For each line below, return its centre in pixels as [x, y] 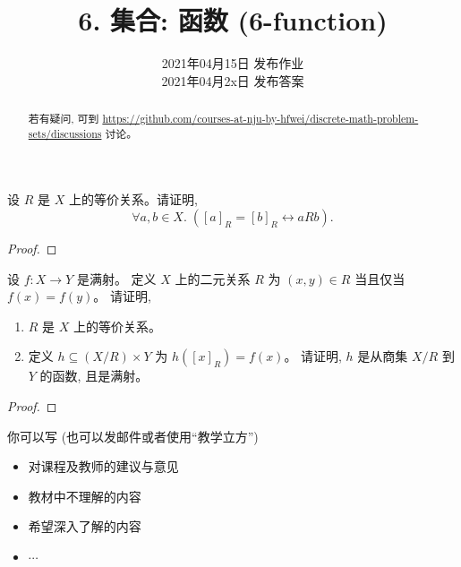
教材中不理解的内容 [85, 496]
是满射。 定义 [116, 278]
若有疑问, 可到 [64, 119]
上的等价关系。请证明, [133, 199]
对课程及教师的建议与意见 [103, 466]
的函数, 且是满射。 [94, 376]
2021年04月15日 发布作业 [233, 63]
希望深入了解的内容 [85, 526]
